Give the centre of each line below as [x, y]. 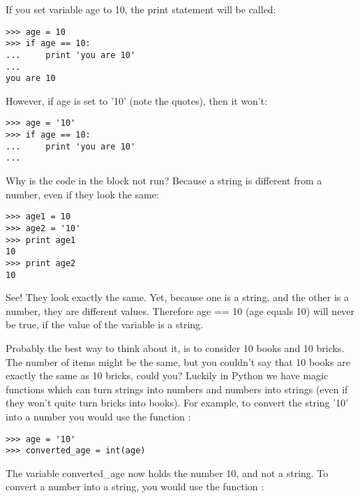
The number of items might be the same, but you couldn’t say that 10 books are [178, 361]
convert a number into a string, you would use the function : [135, 486]
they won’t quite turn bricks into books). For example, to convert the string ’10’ [177, 403]
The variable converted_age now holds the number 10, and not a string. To [167, 473]
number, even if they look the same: [82, 194]
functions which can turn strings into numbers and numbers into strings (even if [177, 389]
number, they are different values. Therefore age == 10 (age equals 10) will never [180, 310]
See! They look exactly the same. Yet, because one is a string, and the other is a [177, 297]
